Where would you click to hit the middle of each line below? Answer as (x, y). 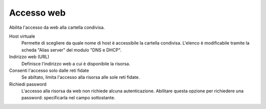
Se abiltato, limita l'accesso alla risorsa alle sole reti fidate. (81, 77)
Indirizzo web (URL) (29, 57)
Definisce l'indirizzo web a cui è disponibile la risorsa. (76, 64)
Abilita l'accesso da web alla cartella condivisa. (57, 27)
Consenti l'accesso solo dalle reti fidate (49, 70)
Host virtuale (22, 36)
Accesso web (37, 13)
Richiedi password (28, 84)
